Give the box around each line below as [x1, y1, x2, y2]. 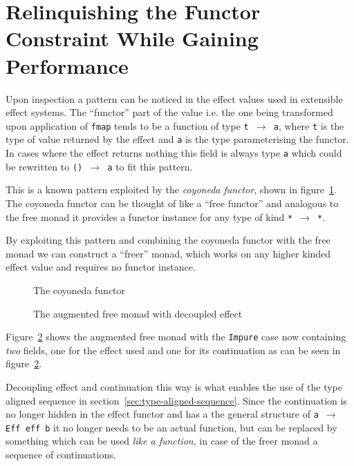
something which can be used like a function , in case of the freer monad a [6, 434, 318, 448]
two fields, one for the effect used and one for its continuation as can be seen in [6, 342, 341, 357]
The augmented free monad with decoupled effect [33, 306, 243, 320]
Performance [6, 51, 129, 79]
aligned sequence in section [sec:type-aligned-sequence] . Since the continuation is [6, 393, 347, 407]
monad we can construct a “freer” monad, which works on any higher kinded [6, 246, 331, 260]
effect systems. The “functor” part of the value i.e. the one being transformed [6, 105, 333, 119]
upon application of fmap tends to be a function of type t [6, 118, 249, 133]
